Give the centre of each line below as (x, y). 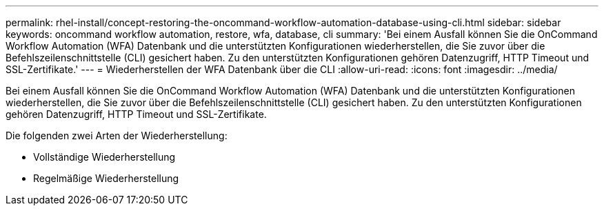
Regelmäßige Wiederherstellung (106, 178)
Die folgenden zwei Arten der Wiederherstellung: (117, 135)
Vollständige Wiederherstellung (104, 157)
